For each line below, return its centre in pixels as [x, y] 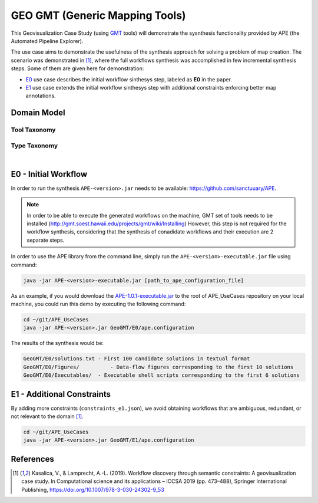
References [32, 459]
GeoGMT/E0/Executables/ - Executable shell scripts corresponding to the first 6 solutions [161, 375]
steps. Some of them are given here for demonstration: [77, 68]
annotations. [41, 96]
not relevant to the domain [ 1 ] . [47, 416]
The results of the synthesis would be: [57, 343]
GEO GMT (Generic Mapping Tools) [98, 15]
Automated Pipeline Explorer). [47, 41]
